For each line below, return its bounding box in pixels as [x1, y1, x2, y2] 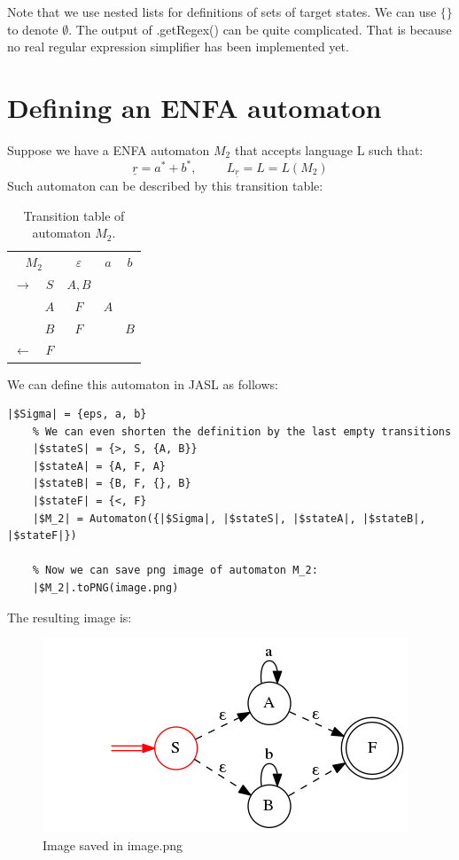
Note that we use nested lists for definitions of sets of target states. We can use [7, 3, 437, 20]
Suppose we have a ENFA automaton [7, 140, 210, 159]
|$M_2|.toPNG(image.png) [32, 582, 179, 595]
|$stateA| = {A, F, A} [32, 459, 166, 473]
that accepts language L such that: [234, 140, 424, 159]
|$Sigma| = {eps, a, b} [7, 408, 147, 421]
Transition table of [23, 206, 125, 224]
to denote [7, 20, 58, 38]
